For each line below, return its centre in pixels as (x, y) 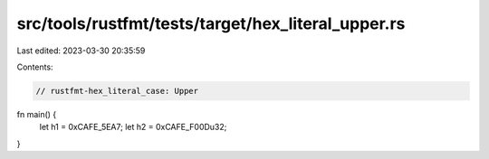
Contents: (35, 67)
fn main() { (37, 114)
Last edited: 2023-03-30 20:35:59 (81, 51)
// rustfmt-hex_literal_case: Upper (117, 91)
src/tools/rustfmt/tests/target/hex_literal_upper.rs (211, 23)
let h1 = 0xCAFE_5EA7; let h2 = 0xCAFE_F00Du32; (133, 127)
